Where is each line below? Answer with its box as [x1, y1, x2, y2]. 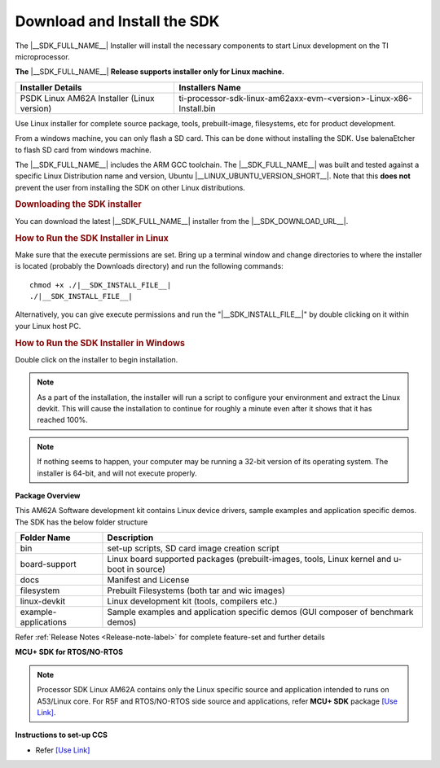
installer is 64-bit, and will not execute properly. [37, 468, 197, 478]
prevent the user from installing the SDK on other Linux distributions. [15, 182, 246, 192]
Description [107, 532, 154, 543]
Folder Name [20, 532, 71, 543]
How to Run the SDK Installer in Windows [15, 337, 185, 349]
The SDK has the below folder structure [15, 517, 148, 527]
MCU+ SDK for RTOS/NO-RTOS [15, 647, 124, 657]
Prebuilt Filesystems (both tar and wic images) [107, 585, 285, 596]
